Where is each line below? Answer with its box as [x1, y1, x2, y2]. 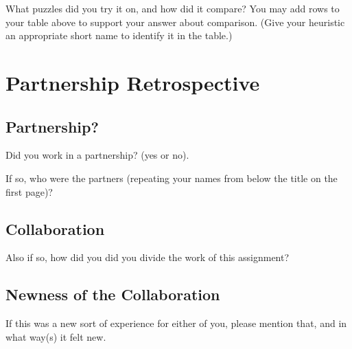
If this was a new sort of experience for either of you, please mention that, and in [5, 316, 347, 330]
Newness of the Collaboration [5, 284, 220, 305]
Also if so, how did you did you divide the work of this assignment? [5, 250, 290, 264]
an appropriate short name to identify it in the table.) [5, 28, 233, 43]
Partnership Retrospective [5, 68, 260, 96]
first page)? [5, 184, 53, 199]
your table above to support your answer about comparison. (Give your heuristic [5, 14, 345, 29]
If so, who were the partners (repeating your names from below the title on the [5, 170, 338, 185]
